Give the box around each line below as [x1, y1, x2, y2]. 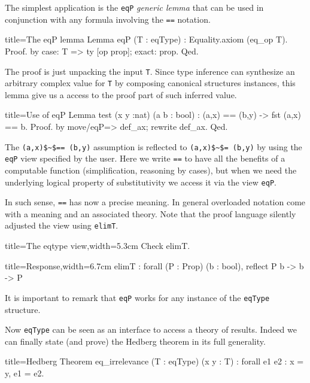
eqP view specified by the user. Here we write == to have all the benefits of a [5, 152, 285, 165]
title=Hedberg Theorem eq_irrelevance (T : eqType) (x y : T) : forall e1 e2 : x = [5, 355, 304, 367]
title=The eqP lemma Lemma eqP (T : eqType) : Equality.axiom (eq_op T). [5, 33, 288, 45]
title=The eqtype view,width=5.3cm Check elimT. [5, 239, 190, 252]
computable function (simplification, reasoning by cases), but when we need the [5, 163, 297, 176]
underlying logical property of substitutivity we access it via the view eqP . [5, 175, 276, 188]
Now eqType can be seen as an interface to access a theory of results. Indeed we [5, 323, 297, 336]
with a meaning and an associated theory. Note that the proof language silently [5, 207, 296, 220]
